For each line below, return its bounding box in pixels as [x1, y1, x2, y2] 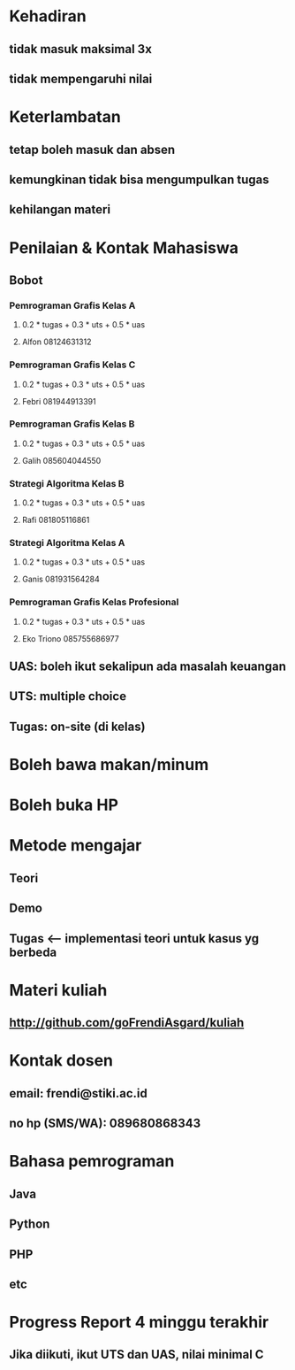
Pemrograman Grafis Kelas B [9, 418, 135, 430]
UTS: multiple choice [9, 689, 126, 704]
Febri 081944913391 [21, 396, 96, 406]
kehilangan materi [9, 202, 111, 218]
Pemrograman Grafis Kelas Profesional [9, 596, 179, 608]
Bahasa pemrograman [9, 1151, 175, 1172]
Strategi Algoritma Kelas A [9, 537, 125, 550]
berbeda [9, 944, 57, 959]
